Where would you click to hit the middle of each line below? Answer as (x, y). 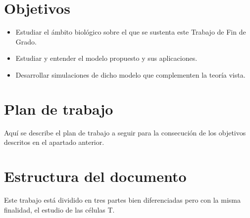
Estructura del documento (95, 176)
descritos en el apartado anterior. (54, 142)
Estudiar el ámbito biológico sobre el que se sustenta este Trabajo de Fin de (131, 32)
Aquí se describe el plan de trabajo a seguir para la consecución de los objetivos (125, 132)
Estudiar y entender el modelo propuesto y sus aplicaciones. (106, 58)
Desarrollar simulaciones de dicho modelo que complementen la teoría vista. (130, 74)
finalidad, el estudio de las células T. (59, 209)
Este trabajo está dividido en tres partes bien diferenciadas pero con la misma (123, 199)
